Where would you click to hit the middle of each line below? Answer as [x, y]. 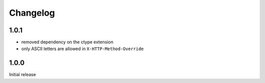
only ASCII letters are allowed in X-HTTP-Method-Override [83, 49]
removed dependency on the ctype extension [67, 42]
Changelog [32, 13]
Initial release [23, 75]
